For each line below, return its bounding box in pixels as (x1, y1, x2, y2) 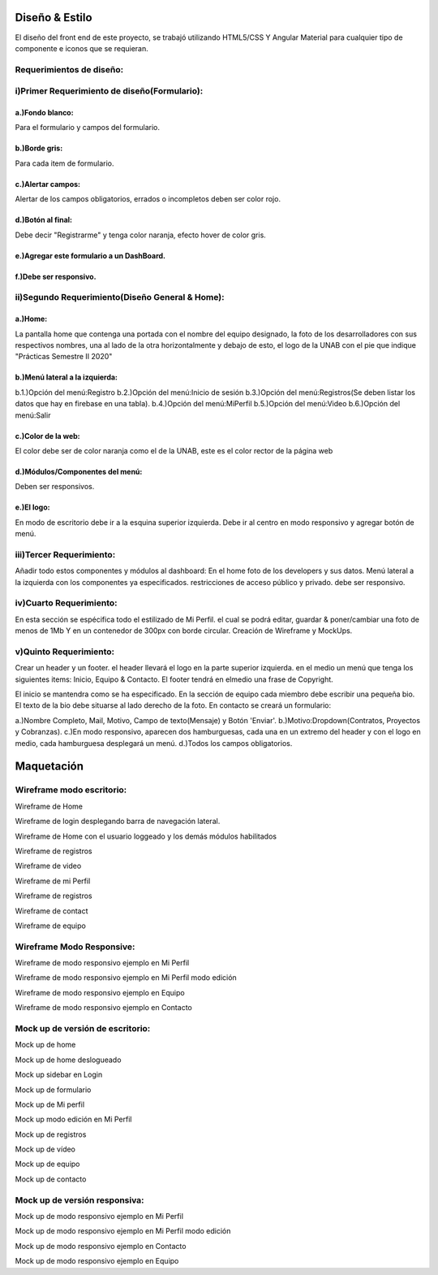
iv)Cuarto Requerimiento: (15, 597, 118, 609)
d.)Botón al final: (15, 215, 73, 225)
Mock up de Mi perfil (15, 1099, 85, 1109)
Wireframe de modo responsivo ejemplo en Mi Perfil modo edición (15, 973, 237, 982)
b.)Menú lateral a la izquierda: (15, 372, 118, 382)
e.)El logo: (15, 502, 50, 512)
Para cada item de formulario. (15, 158, 114, 168)
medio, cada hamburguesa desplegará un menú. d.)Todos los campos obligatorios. (15, 738, 293, 748)
